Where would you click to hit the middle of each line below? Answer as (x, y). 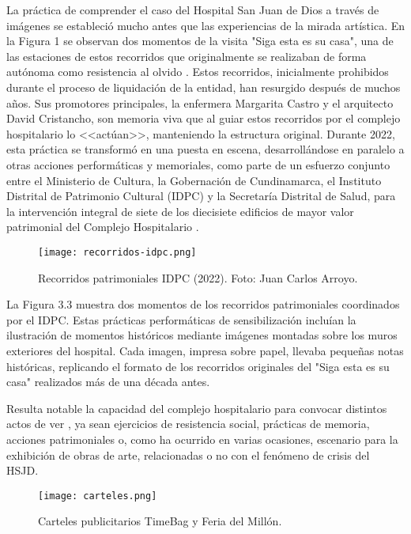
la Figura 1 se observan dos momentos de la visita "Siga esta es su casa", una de (200, 41)
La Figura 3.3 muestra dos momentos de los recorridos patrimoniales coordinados (203, 304)
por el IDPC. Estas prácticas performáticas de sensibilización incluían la (181, 319)
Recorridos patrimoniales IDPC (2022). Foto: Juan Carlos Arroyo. (198, 277)
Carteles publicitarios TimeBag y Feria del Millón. (160, 521)
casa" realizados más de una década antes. (108, 382)
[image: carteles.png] (98, 496)
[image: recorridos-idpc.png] (117, 252)
